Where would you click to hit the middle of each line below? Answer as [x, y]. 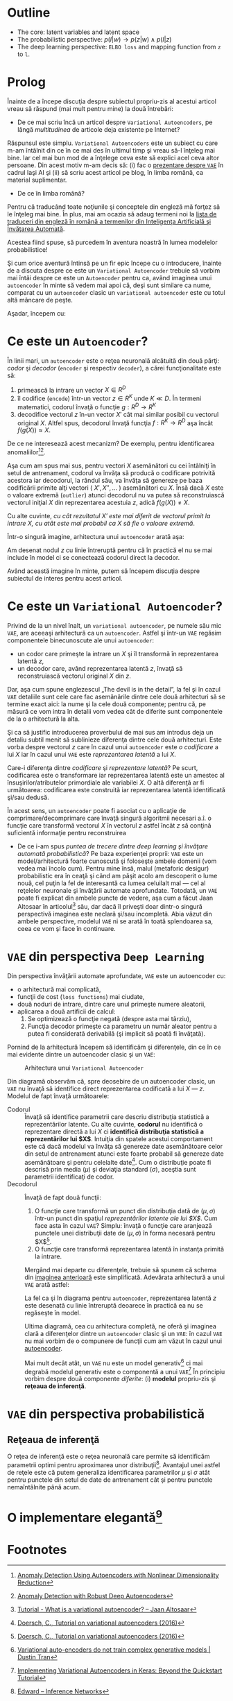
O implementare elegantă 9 [85, 1516]
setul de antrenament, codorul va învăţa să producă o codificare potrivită [111, 473]
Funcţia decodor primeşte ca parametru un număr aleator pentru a [122, 1026]
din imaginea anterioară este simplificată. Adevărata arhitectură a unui [125, 1277]
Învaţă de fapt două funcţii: [63, 1197]
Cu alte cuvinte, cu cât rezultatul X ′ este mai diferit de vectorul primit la [109, 516]
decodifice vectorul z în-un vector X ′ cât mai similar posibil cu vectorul [118, 414]
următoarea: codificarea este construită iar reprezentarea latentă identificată [116, 790]
